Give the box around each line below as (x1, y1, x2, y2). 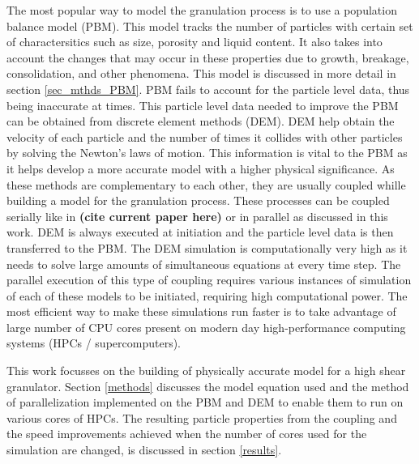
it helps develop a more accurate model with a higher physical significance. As (6, 160, 395, 177)
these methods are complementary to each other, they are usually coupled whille (6, 176, 406, 193)
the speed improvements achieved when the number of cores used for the (6, 425, 367, 442)
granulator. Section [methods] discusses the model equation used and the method (6, 377, 409, 394)
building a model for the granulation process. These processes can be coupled (6, 192, 390, 209)
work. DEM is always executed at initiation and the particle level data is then (6, 223, 394, 241)
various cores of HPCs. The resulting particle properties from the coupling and (6, 409, 397, 426)
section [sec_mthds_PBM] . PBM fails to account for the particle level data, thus (6, 80, 410, 97)
